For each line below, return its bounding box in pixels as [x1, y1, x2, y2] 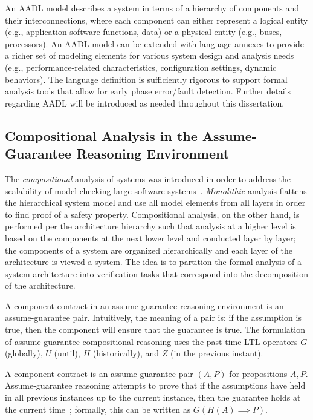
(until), [54, 347, 80, 359]
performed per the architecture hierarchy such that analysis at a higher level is [5, 220, 296, 232]
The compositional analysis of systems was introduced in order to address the [5, 172, 291, 185]
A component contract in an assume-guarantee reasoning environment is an [5, 299, 284, 312]
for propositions [229, 367, 288, 379]
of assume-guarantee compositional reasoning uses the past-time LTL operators [5, 335, 298, 347]
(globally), [5, 347, 43, 359]
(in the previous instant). [170, 347, 263, 359]
